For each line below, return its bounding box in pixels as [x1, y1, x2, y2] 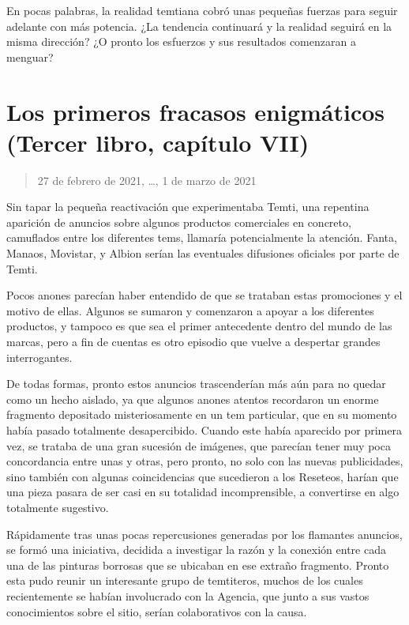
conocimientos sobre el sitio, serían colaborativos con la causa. [6, 603, 307, 619]
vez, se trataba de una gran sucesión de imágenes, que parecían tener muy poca [6, 437, 391, 454]
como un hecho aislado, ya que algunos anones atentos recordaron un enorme [6, 390, 379, 407]
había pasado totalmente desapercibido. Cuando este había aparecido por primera [6, 422, 402, 438]
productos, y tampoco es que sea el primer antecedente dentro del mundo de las [6, 318, 392, 334]
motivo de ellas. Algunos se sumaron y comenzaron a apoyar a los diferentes [6, 302, 374, 318]
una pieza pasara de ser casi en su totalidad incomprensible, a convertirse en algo [6, 484, 400, 500]
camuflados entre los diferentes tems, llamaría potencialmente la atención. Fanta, [6, 229, 397, 246]
